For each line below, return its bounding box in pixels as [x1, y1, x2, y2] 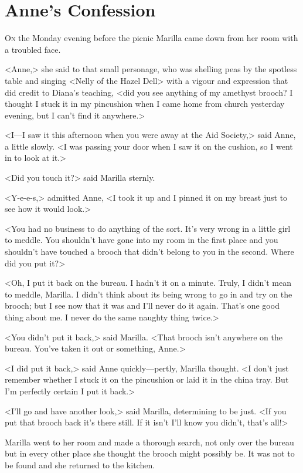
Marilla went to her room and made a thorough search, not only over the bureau [5, 435, 294, 448]
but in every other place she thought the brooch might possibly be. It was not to [5, 447, 295, 460]
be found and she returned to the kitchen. [5, 458, 155, 471]
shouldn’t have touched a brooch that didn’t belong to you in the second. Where [5, 245, 294, 258]
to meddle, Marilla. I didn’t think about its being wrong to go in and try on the [5, 288, 292, 300]
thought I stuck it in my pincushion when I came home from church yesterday [5, 97, 285, 110]
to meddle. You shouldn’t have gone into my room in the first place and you [5, 234, 278, 246]
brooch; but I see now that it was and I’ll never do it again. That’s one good [5, 299, 280, 312]
